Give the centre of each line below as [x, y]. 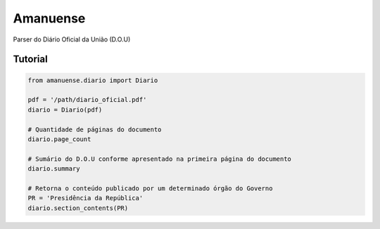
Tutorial [31, 59]
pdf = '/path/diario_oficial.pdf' [87, 100]
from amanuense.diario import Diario [93, 80]
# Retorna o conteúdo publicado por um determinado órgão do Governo [150, 188]
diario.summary [54, 169]
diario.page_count [59, 139]
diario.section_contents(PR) [78, 208]
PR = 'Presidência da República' [85, 198]
